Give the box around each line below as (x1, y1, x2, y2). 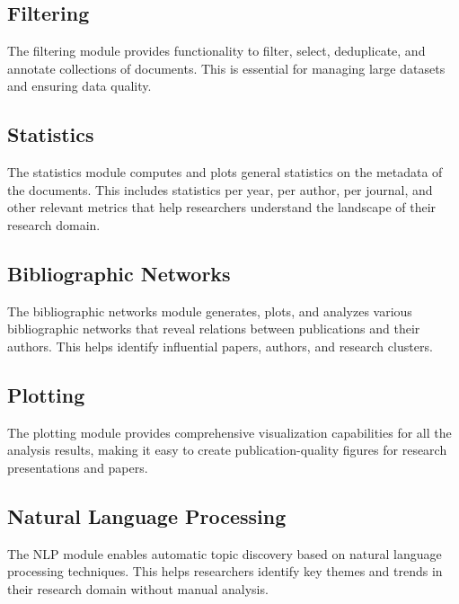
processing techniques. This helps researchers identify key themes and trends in (7, 562, 443, 581)
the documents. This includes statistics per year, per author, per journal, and (7, 180, 433, 199)
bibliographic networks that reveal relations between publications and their (7, 319, 420, 338)
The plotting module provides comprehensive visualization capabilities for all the (7, 422, 452, 441)
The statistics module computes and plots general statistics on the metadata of (7, 163, 443, 182)
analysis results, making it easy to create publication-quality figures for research (7, 440, 447, 459)
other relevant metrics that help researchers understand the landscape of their (7, 198, 437, 217)
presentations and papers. (7, 457, 148, 476)
